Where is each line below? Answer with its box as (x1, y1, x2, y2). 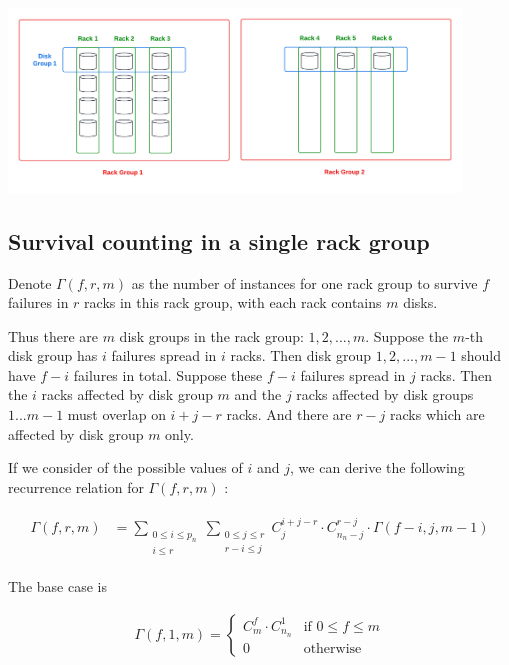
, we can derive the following (290, 457, 465, 478)
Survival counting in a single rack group (8, 225, 430, 256)
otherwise (303, 641, 362, 656)
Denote (8, 272, 52, 293)
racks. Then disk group (230, 345, 372, 366)
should (461, 345, 502, 366)
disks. (403, 292, 438, 313)
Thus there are (8, 325, 98, 346)
